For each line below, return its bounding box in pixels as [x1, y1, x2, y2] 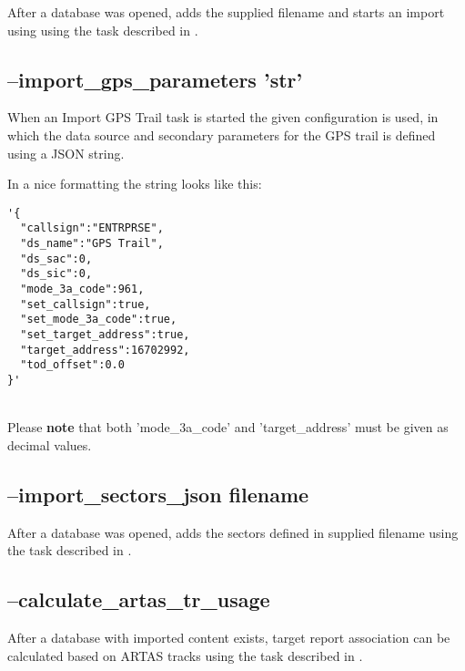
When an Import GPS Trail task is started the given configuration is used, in [7, 108, 439, 127]
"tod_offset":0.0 [20, 358, 125, 372]
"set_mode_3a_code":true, [20, 313, 177, 326]
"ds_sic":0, [20, 267, 93, 281]
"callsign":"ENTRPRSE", [20, 222, 164, 235]
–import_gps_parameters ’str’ [7, 65, 303, 93]
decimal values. [7, 435, 92, 454]
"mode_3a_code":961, [20, 283, 145, 296]
